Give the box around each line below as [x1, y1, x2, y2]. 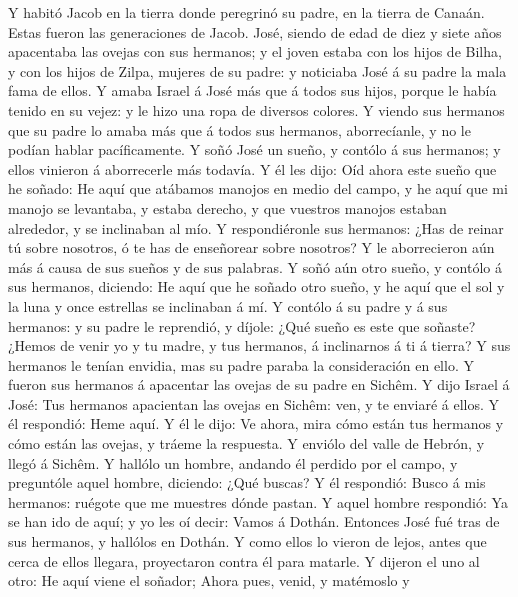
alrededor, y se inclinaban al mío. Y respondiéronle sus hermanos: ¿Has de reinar [8, 217, 504, 238]
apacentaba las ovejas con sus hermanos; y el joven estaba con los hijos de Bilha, [8, 41, 502, 62]
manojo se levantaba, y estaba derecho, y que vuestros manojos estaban [8, 197, 447, 218]
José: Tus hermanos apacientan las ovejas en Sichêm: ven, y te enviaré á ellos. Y [8, 393, 500, 414]
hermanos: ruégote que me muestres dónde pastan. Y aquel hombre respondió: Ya [8, 491, 508, 512]
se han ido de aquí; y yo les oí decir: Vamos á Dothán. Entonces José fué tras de [8, 511, 500, 532]
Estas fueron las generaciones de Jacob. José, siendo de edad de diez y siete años [8, 21, 502, 42]
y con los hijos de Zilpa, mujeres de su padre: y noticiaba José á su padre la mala [8, 60, 507, 81]
